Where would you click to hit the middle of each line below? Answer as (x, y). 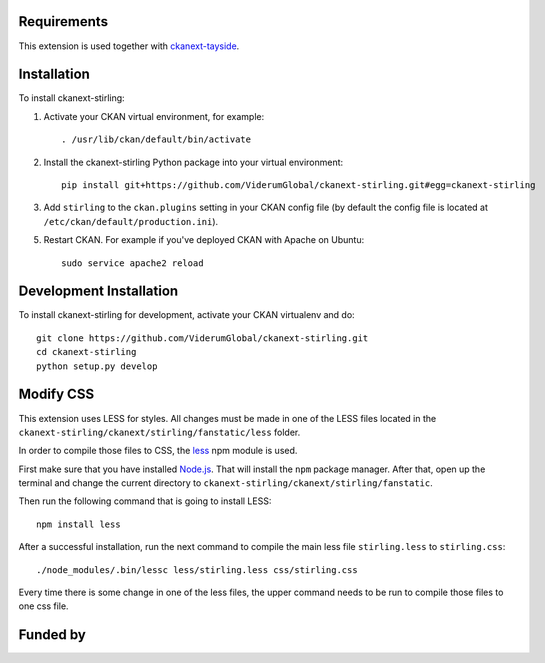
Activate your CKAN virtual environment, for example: (154, 116)
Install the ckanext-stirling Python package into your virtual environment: (193, 162)
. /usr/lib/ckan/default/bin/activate (156, 139)
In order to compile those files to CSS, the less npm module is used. (158, 451)
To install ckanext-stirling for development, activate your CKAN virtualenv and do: (186, 315)
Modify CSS (56, 394)
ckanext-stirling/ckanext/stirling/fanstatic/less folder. (159, 432)
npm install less (78, 524)
